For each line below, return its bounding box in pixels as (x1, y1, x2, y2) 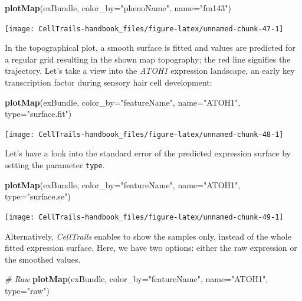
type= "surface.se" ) (5, 190, 71, 202)
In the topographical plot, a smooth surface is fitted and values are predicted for (5, 41, 296, 54)
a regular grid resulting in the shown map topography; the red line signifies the (5, 53, 291, 65)
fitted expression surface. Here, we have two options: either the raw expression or (5, 241, 297, 254)
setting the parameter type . (5, 159, 105, 171)
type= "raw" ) (5, 284, 50, 296)
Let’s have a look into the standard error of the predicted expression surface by (5, 147, 291, 159)
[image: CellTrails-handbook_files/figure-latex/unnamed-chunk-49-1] (5, 212, 284, 221)
